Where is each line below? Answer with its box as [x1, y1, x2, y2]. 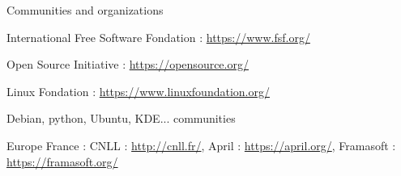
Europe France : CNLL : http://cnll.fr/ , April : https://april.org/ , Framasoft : [6, 136, 396, 153]
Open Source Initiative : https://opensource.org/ [6, 56, 249, 73]
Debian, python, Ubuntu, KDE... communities [6, 110, 236, 127]
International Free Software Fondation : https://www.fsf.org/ [6, 28, 310, 45]
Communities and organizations [6, 2, 164, 18]
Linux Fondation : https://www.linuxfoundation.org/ [6, 82, 270, 99]
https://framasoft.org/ [6, 153, 118, 170]
